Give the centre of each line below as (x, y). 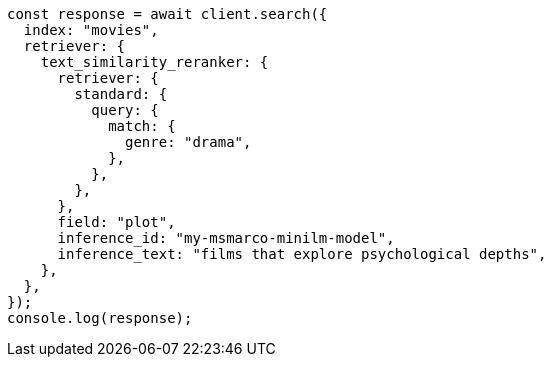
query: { (125, 110)
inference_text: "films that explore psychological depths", (302, 254)
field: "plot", (116, 222)
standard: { (121, 94)
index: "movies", (91, 30)
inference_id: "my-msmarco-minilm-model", (226, 238)
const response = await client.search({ (167, 14)
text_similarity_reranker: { (154, 62)
